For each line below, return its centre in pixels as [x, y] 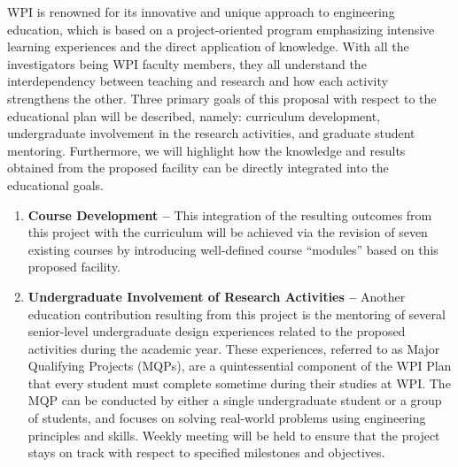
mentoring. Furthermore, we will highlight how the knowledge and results [206, 150]
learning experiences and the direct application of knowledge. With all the [208, 46]
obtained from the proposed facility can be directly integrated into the [198, 168]
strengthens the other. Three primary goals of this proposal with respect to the [222, 98]
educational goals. [55, 184]
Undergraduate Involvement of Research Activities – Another [217, 296]
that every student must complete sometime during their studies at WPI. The [239, 383]
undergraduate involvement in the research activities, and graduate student [211, 133]
